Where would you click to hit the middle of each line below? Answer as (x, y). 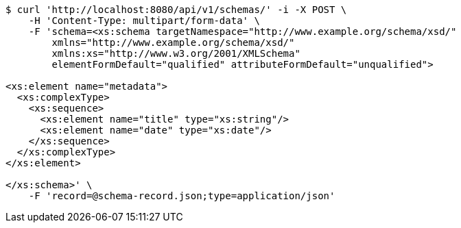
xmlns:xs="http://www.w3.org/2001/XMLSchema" (176, 53)
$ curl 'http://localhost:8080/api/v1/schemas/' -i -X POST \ (176, 10)
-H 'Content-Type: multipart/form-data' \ (144, 21)
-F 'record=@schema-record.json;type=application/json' (182, 196)
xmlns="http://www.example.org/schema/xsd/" (173, 42)
